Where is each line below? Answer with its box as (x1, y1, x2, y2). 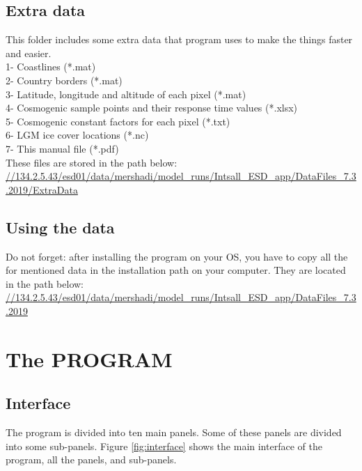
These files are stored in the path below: (6, 155, 178, 169)
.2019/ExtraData (6, 182, 78, 196)
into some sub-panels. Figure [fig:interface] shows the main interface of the (6, 438, 322, 453)
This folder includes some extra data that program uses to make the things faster (6, 32, 353, 47)
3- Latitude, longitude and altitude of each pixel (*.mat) (6, 86, 246, 101)
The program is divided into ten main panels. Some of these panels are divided (6, 425, 342, 440)
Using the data (6, 216, 115, 238)
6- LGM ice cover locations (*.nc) (6, 128, 149, 142)
